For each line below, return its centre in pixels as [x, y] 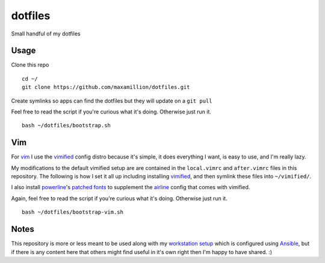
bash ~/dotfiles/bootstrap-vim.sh [73, 212]
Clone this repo [30, 65]
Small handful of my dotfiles [46, 34]
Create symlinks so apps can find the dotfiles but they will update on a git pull [112, 101]
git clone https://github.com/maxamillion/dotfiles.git [106, 87]
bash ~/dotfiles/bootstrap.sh [67, 125]
